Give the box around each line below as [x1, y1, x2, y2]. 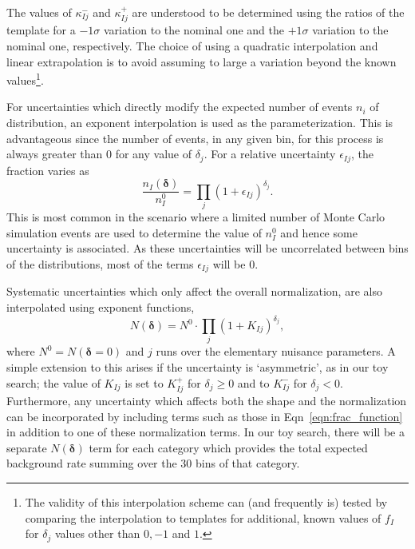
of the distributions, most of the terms [6, 255, 194, 272]
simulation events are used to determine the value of [6, 224, 262, 241]
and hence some [280, 224, 358, 241]
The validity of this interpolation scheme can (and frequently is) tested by [25, 493, 388, 510]
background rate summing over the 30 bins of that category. [6, 455, 300, 471]
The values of [6, 4, 72, 20]
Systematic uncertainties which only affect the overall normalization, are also [6, 283, 382, 300]
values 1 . [6, 70, 44, 88]
